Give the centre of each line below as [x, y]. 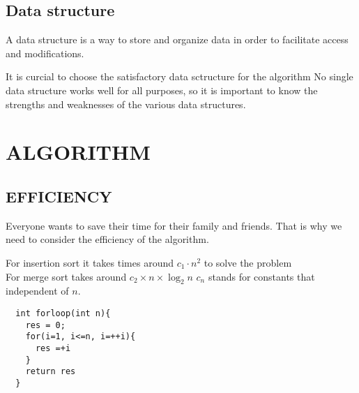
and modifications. [45, 53]
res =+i [53, 348]
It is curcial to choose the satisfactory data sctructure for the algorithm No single [179, 76]
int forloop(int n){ [63, 313]
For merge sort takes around [66, 276]
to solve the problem [248, 262]
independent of [37, 291]
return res [51, 372]
